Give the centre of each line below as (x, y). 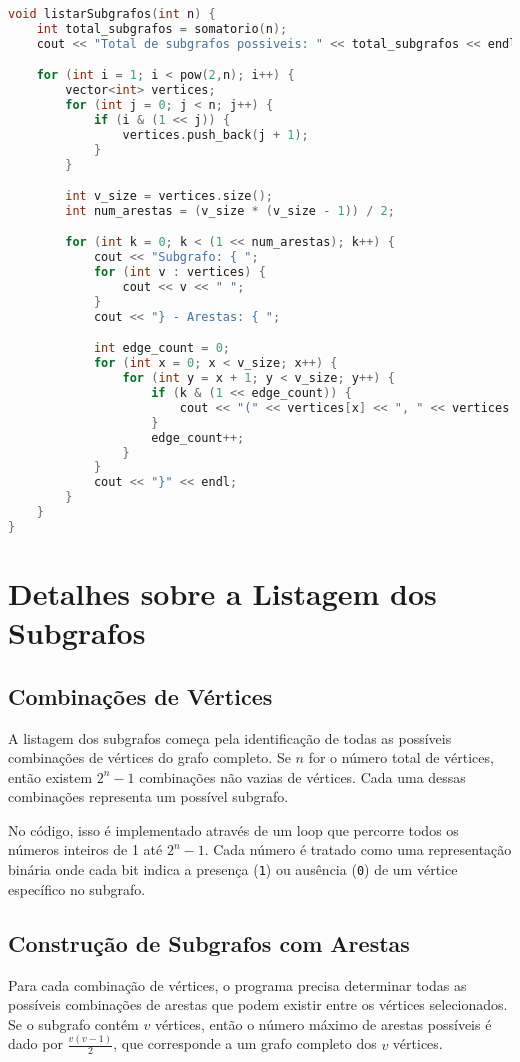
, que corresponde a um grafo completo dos (245, 1043)
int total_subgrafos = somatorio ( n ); (162, 28)
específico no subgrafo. (77, 888)
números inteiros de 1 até (85, 849)
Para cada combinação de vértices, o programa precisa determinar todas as (237, 984)
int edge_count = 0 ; (161, 348)
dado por (35, 1043)
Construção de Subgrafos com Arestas (209, 942)
